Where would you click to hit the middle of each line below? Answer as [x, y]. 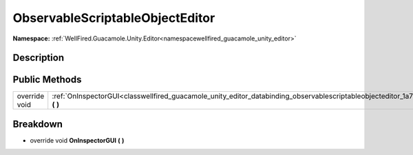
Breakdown [38, 124]
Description [39, 58]
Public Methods [47, 80]
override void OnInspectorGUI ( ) [77, 140]
